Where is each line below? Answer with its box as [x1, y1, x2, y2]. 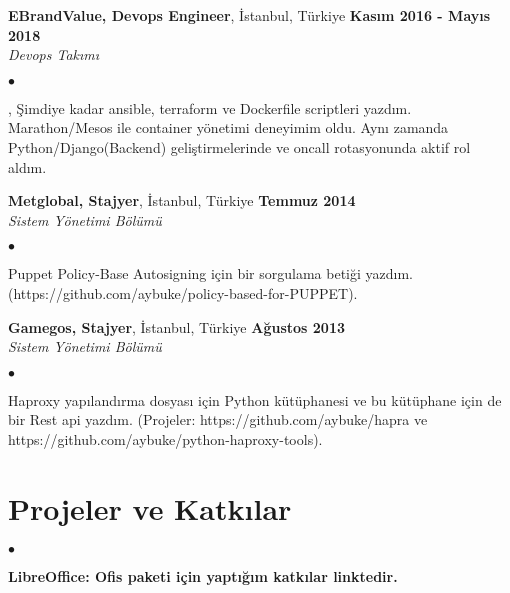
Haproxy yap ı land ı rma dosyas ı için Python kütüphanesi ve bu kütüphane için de [8, 389, 502, 410]
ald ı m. [8, 156, 47, 177]
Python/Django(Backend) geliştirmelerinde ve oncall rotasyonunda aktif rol [8, 136, 471, 157]
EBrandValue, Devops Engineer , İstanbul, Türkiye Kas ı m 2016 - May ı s [8, 5, 491, 25]
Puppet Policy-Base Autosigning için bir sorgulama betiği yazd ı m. [8, 263, 413, 284]
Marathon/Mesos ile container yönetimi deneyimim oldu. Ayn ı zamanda [8, 117, 449, 138]
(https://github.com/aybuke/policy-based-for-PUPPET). [8, 282, 358, 303]
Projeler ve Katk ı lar [8, 487, 292, 528]
